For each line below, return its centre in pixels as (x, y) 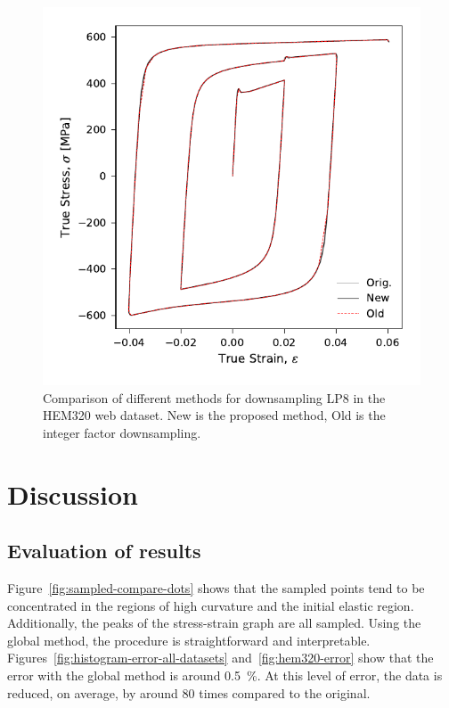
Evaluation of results (104, 551)
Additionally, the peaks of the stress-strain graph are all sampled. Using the (214, 623)
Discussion (73, 494)
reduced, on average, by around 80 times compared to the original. (189, 692)
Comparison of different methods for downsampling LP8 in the (214, 397)
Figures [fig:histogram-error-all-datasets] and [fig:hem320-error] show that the (220, 658)
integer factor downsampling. (122, 432)
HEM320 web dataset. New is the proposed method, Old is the (214, 415)
